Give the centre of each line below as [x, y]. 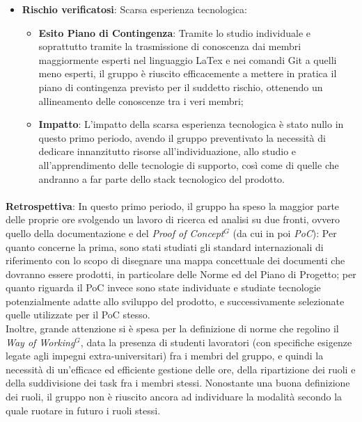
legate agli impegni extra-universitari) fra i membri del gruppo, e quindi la [165, 356]
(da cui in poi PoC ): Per [285, 233]
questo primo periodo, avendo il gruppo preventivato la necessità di [182, 137]
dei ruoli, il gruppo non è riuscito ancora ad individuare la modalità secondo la [174, 397]
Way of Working [40, 342]
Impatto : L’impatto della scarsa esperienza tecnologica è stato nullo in [191, 124]
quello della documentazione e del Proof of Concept [115, 233]
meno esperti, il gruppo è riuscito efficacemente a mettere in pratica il [188, 73]
